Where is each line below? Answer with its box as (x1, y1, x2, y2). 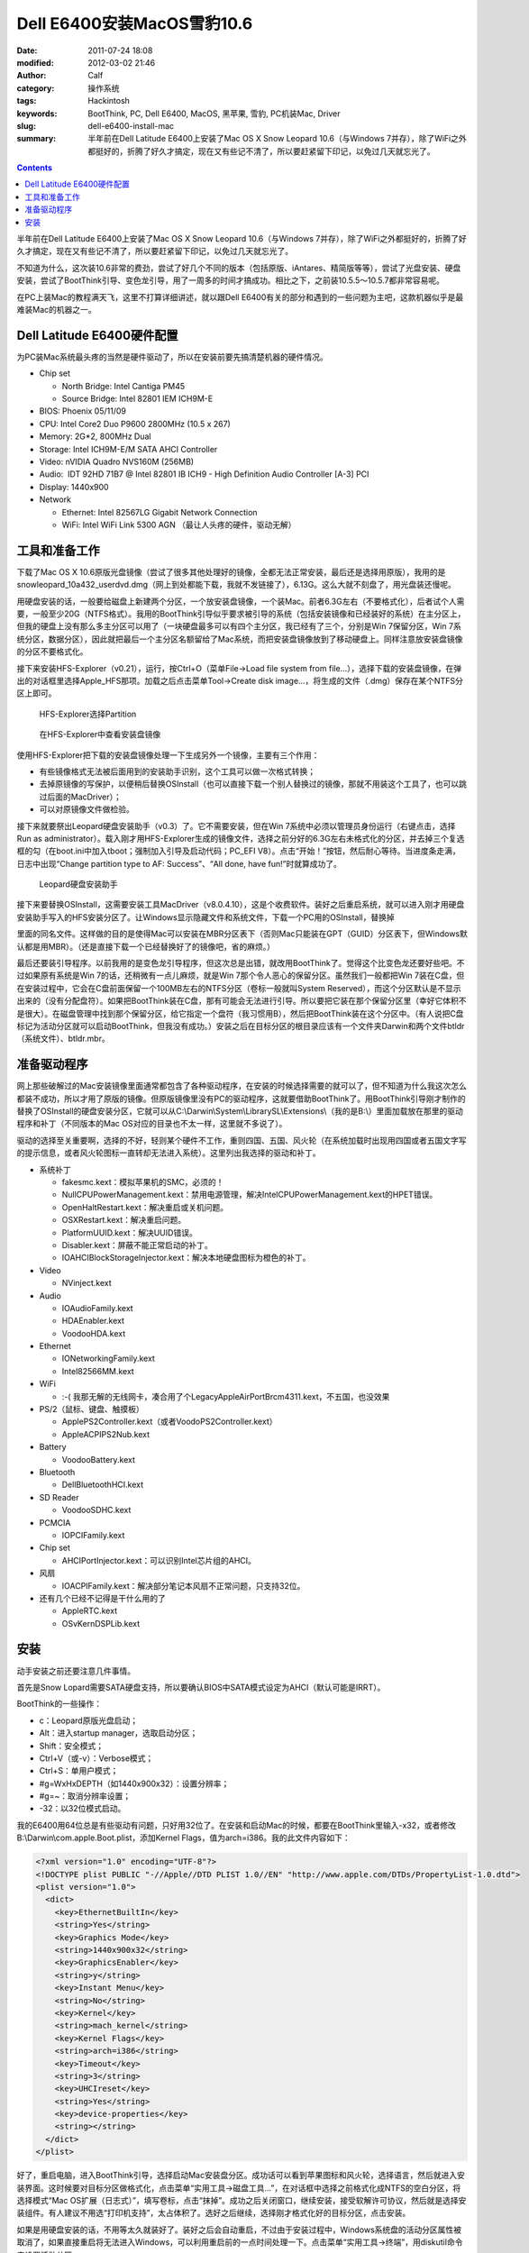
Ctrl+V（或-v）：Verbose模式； (39, 1753, 154, 1764)
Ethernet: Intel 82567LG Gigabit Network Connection (61, 506, 258, 517)
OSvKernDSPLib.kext (61, 1618, 141, 1628)
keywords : (16, 108, 58, 119)
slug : (16, 120, 36, 131)
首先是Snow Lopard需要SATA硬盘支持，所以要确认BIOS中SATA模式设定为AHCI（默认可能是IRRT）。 (16, 1682, 386, 1692)
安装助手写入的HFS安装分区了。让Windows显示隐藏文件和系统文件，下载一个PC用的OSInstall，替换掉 (16, 911, 396, 923)
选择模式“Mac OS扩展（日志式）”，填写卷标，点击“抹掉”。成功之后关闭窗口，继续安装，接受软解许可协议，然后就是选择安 (16, 2195, 467, 2205)
